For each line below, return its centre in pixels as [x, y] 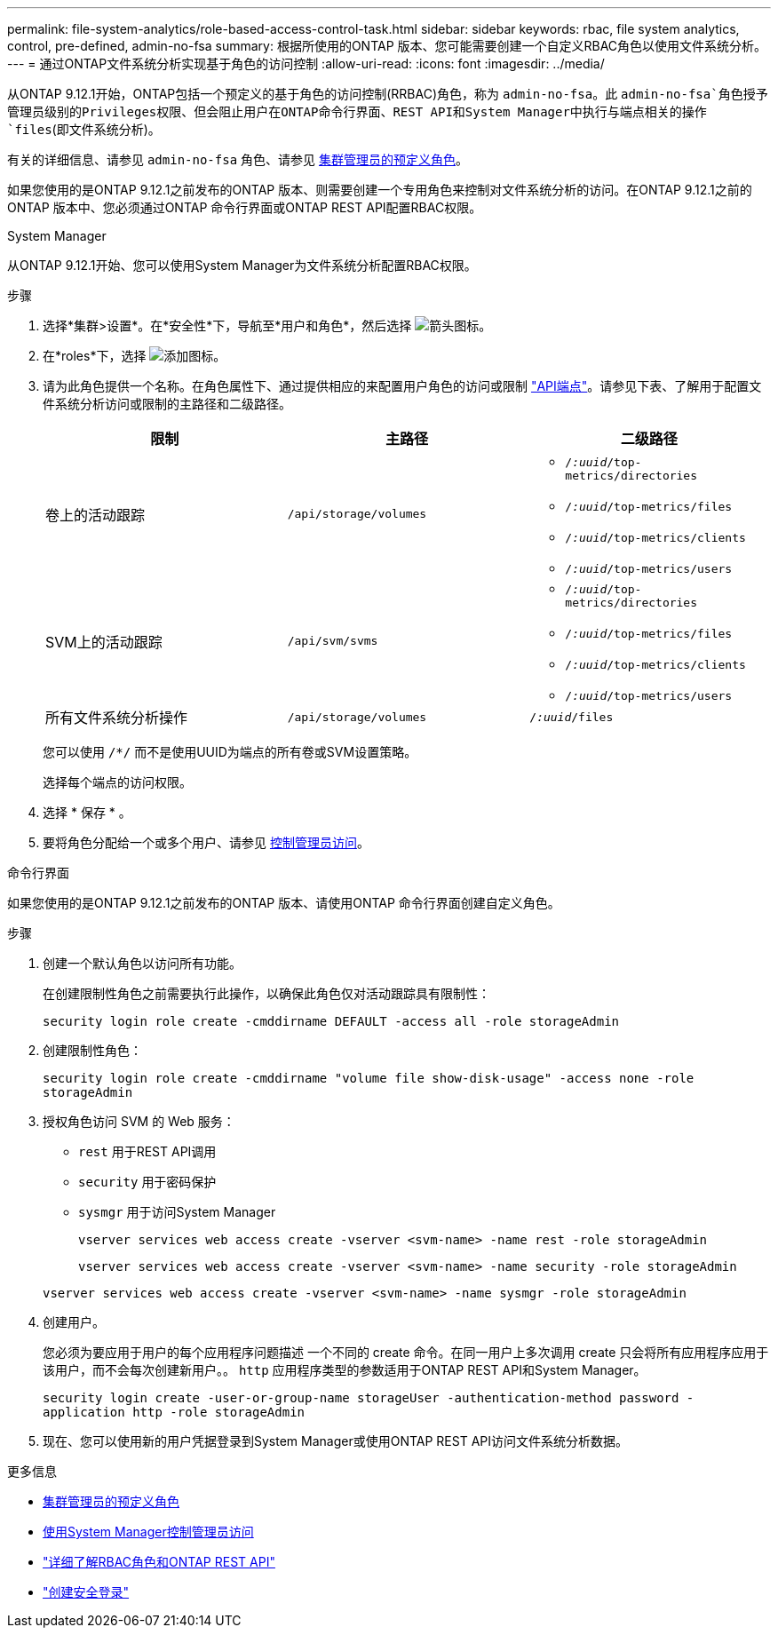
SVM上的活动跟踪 [104, 642]
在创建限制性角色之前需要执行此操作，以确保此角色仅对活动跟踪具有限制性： [266, 993]
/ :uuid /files [572, 717]
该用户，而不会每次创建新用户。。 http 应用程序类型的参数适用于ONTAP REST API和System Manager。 [345, 1370]
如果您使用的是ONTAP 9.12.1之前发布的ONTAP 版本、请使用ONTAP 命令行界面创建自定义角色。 [284, 903]
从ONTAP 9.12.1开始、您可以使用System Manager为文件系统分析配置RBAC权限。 [242, 265]
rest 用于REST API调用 [147, 1151]
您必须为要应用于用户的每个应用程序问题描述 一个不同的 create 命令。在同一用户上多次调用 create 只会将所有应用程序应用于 [406, 1352]
